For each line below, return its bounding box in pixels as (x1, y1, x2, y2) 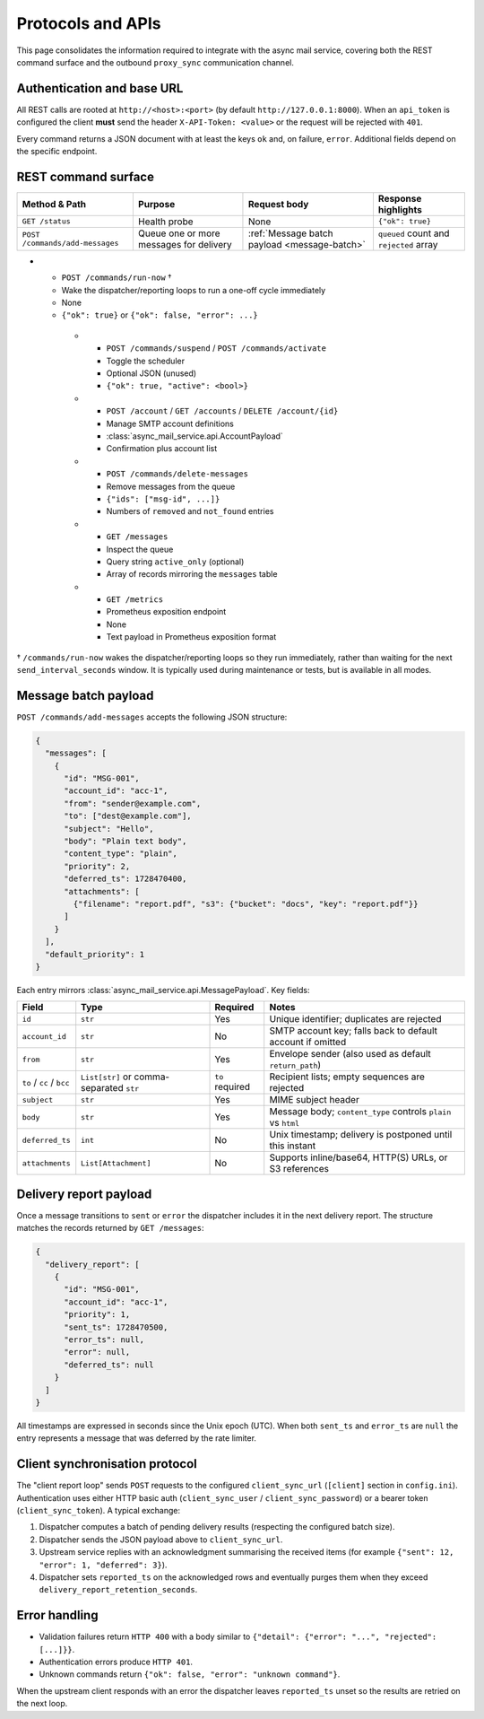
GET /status (22, 216, 71, 226)
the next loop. (16, 1698, 68, 1709)
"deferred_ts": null (64, 1359, 154, 1370)
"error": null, (64, 1347, 131, 1357)
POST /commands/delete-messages (106, 469, 248, 479)
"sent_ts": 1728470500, (64, 1322, 169, 1332)
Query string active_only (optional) (106, 556, 245, 567)
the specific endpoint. (16, 146, 98, 157)
